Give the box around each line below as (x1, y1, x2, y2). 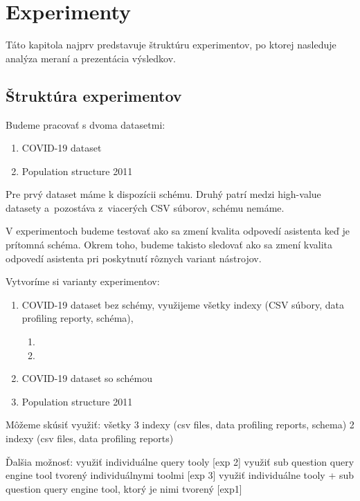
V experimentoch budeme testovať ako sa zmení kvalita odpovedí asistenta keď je (6, 224, 350, 238)
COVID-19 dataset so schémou (21, 371, 153, 385)
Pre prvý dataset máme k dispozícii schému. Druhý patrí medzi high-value (6, 187, 321, 201)
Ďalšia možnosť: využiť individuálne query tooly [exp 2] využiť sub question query (6, 454, 354, 468)
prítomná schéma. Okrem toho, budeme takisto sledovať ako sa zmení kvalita (6, 237, 333, 252)
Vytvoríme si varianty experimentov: (6, 274, 160, 289)
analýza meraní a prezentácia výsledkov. (6, 51, 176, 65)
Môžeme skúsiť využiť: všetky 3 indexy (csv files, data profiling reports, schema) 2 (6, 417, 354, 432)
